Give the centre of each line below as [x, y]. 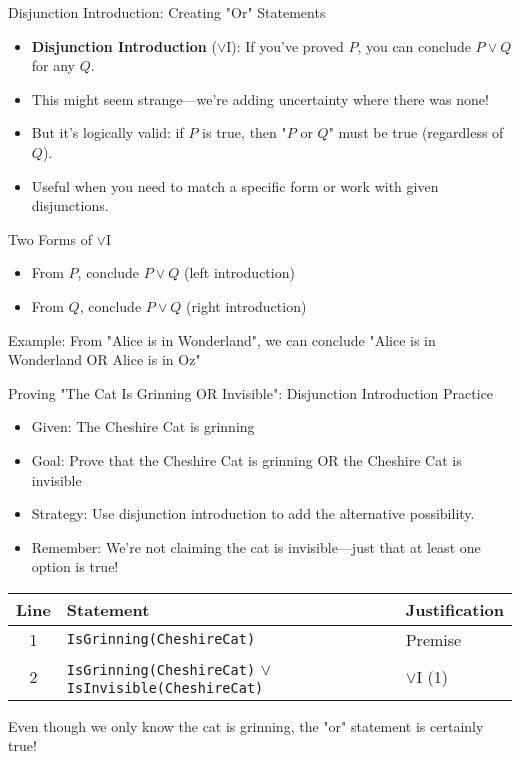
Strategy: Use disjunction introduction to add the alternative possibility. [253, 513]
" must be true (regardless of [416, 132]
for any [53, 65]
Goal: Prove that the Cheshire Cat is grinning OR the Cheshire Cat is [246, 459]
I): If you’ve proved [285, 45]
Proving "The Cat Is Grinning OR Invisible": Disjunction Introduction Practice [251, 392]
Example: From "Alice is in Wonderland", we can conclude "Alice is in [222, 339]
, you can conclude [414, 45]
